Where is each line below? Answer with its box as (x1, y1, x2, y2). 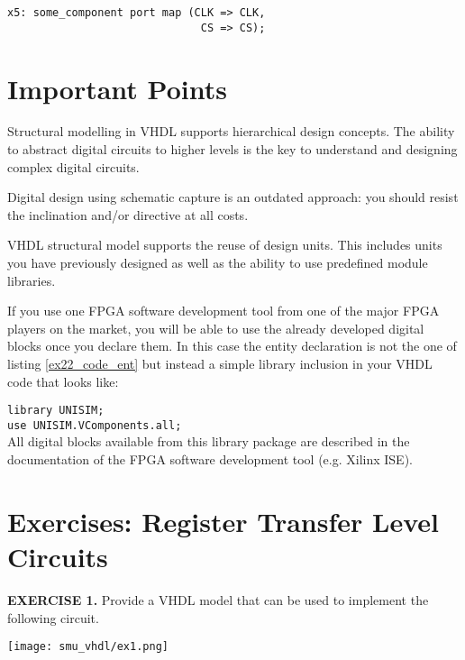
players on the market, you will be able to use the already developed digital (7, 318, 424, 337)
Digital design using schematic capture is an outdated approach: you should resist (7, 188, 459, 206)
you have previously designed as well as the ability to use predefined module (7, 253, 428, 271)
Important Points (7, 69, 227, 106)
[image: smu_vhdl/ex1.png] (7, 640, 169, 654)
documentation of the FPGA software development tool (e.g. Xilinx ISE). (7, 450, 413, 469)
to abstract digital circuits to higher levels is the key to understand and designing (7, 140, 458, 159)
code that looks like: (7, 371, 119, 390)
